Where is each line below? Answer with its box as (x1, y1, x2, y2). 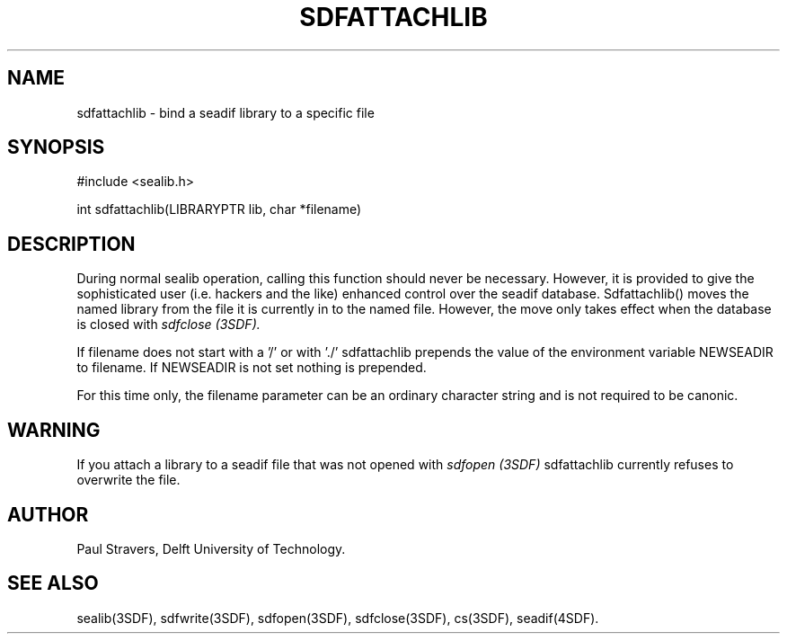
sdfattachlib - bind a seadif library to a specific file (76, 104, 375, 120)
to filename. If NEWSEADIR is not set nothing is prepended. (76, 360, 427, 376)
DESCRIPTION (7, 232, 136, 255)
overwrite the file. (76, 472, 181, 488)
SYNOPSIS (7, 136, 105, 159)
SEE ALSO (7, 572, 99, 595)
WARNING (7, 418, 101, 441)
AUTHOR (7, 503, 89, 526)
